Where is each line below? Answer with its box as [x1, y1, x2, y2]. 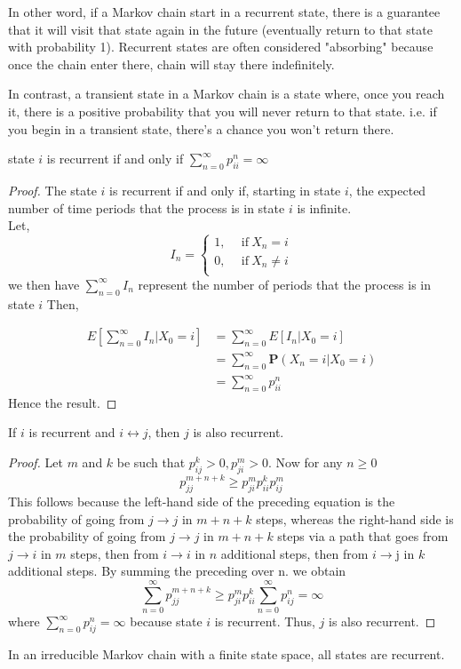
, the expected [348, 180, 426, 199]
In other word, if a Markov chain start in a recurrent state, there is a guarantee [8, 3, 441, 20]
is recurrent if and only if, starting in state [109, 180, 341, 199]
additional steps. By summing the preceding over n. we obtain [8, 561, 346, 580]
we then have [8, 275, 80, 293]
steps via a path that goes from [277, 527, 449, 546]
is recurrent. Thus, [214, 612, 315, 631]
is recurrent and [28, 423, 115, 442]
